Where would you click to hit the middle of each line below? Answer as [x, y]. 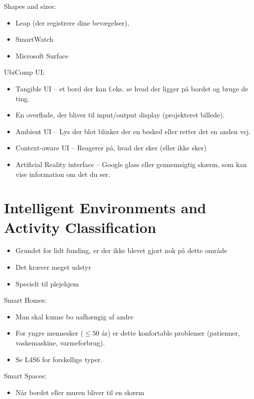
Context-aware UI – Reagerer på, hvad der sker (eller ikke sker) [111, 148]
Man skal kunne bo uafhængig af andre [74, 316]
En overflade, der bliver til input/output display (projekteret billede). [120, 115]
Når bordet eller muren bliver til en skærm [80, 392]
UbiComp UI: [24, 72]
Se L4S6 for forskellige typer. [59, 359]
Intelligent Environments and [105, 208]
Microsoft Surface [42, 55]
